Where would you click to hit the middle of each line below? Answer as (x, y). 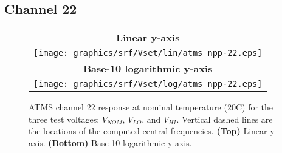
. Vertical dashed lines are (225, 119)
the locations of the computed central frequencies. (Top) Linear (148, 131)
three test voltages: (64, 119)
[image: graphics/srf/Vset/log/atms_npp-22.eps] (148, 84)
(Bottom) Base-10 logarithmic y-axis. (120, 142)
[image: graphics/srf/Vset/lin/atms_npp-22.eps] (148, 53)
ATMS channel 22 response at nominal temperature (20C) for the (151, 107)
